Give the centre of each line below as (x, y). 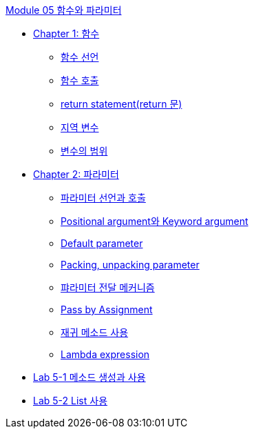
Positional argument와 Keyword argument (155, 221)
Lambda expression (105, 354)
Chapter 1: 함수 (66, 33)
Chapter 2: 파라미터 (76, 174)
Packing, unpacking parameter (130, 265)
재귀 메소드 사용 (95, 332)
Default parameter (102, 243)
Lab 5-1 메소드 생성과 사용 (89, 377)
